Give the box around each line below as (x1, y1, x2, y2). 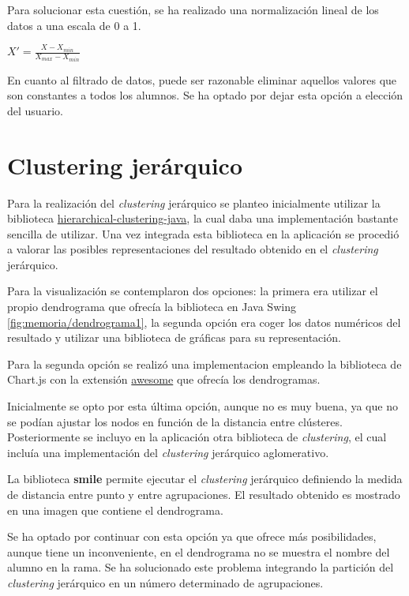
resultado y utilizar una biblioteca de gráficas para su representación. (7, 329, 341, 346)
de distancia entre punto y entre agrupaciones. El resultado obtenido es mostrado (7, 486, 400, 503)
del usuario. (7, 102, 63, 118)
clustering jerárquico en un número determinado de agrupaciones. (7, 574, 324, 590)
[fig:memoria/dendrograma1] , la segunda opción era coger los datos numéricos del (7, 313, 401, 330)
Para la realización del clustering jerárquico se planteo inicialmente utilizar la (7, 194, 381, 211)
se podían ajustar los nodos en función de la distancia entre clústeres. (7, 413, 343, 429)
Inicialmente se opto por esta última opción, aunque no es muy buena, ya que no (7, 398, 398, 414)
